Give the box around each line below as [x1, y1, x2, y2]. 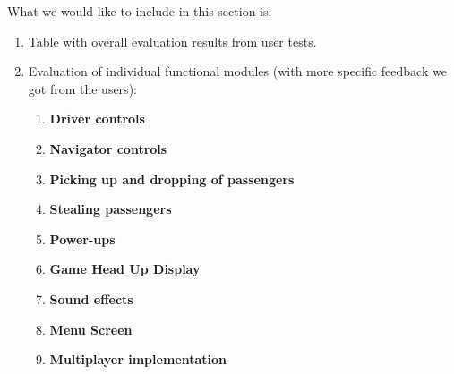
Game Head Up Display [49, 259, 201, 278]
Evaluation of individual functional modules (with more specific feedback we [28, 62, 447, 81]
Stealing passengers [49, 200, 172, 218]
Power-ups [49, 229, 116, 248]
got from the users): [28, 79, 137, 98]
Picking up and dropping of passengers [49, 169, 295, 188]
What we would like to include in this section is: [7, 2, 272, 20]
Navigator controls [49, 139, 167, 157]
